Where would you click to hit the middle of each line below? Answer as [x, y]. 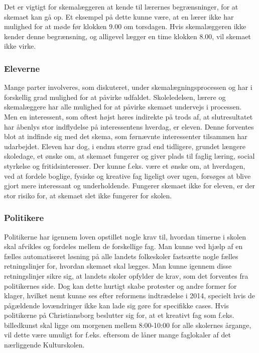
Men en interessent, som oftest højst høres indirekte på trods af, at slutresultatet [128, 116]
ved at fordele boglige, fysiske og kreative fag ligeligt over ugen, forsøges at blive [127, 175]
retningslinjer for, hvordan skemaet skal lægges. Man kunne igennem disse [118, 266]
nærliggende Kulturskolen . [44, 345]
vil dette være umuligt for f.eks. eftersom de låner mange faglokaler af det [117, 335]
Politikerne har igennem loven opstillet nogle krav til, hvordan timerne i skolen [125, 236]
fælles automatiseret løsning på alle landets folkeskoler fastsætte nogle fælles [121, 256]
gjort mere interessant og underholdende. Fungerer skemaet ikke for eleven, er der [130, 186]
